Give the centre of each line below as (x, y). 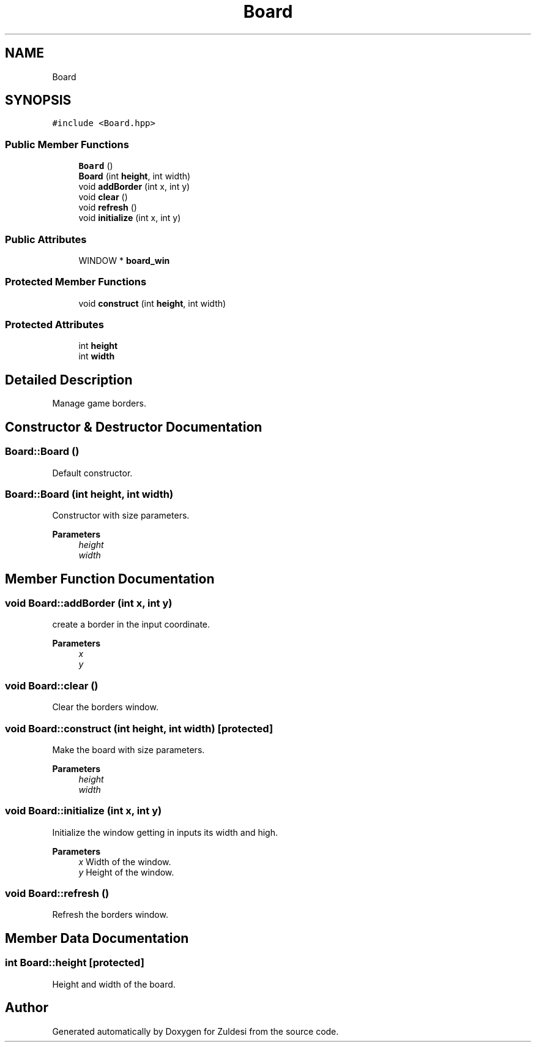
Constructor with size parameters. (121, 516)
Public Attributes (46, 239)
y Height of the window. (126, 872)
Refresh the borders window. (110, 915)
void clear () (103, 197)
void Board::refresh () (57, 894)
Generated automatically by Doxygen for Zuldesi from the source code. (195, 1031)
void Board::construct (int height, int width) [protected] (139, 728)
